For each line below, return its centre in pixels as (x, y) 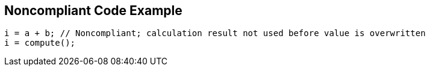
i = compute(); (40, 43)
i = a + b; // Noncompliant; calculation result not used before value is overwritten (215, 33)
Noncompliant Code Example (93, 11)
